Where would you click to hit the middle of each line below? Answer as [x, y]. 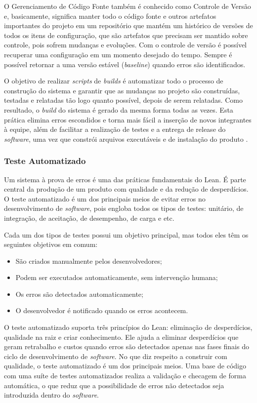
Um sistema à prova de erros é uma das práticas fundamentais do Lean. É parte [125, 179]
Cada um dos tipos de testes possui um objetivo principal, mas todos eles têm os [126, 234]
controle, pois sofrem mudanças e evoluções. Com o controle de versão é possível [125, 45]
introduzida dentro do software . [51, 395]
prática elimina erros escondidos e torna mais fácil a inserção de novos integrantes [128, 119]
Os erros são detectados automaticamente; [79, 294]
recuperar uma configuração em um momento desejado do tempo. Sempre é [118, 54]
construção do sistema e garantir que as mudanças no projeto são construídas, [122, 90]
